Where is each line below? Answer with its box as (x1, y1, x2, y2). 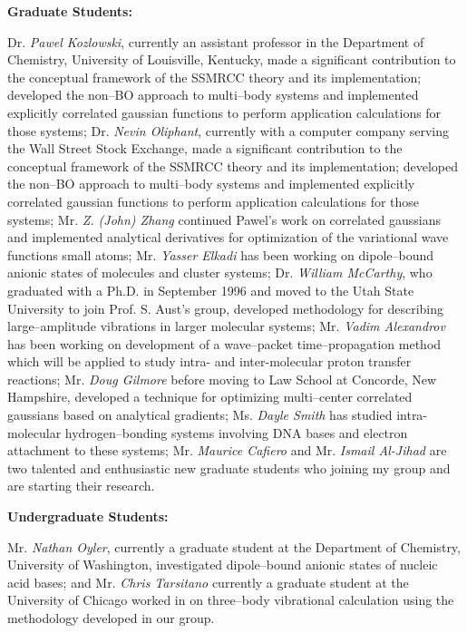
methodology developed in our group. (7, 609, 215, 627)
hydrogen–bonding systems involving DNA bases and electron (64, 423, 408, 442)
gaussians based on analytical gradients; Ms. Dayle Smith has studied (7, 405, 393, 424)
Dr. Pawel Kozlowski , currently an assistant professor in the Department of (7, 32, 424, 51)
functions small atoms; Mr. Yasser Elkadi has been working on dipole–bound (7, 245, 434, 264)
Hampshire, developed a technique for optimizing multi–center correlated (7, 387, 413, 406)
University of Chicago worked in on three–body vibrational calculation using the (7, 590, 454, 609)
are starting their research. (7, 476, 155, 495)
